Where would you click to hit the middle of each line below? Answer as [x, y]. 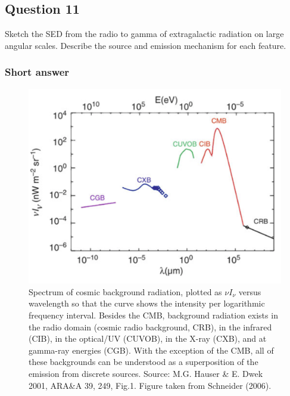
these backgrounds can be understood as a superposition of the [144, 362]
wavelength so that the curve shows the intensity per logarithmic [147, 303]
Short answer [37, 72]
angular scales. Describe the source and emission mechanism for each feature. [146, 45]
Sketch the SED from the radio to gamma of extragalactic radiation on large [144, 34]
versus [250, 291]
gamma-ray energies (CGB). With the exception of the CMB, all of [151, 350]
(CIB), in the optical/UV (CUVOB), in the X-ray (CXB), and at [148, 338]
